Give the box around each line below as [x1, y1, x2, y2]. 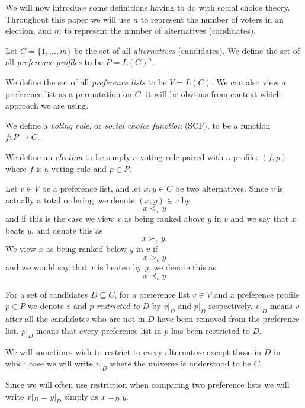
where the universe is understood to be [110, 357, 251, 369]
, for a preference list [114, 288, 190, 300]
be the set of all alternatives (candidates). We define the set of [73, 44, 300, 56]
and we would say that [5, 261, 88, 273]
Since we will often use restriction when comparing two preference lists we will [5, 378, 290, 391]
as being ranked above [124, 212, 205, 225]
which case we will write [5, 357, 93, 369]
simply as [64, 390, 98, 402]
